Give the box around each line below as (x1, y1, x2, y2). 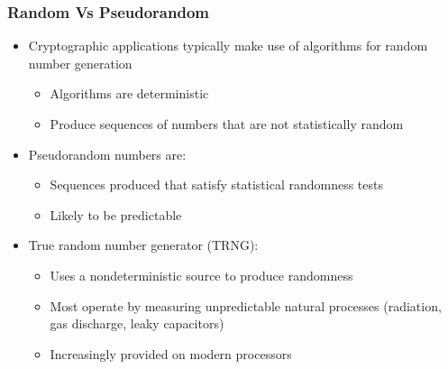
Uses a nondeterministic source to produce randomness (50, 265, 353, 284)
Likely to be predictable (50, 205, 182, 224)
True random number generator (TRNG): (28, 235, 259, 254)
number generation (28, 53, 133, 72)
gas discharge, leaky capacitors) (50, 314, 224, 333)
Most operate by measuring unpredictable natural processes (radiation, (50, 296, 442, 315)
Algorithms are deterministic (50, 84, 209, 103)
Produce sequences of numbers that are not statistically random (50, 115, 404, 133)
